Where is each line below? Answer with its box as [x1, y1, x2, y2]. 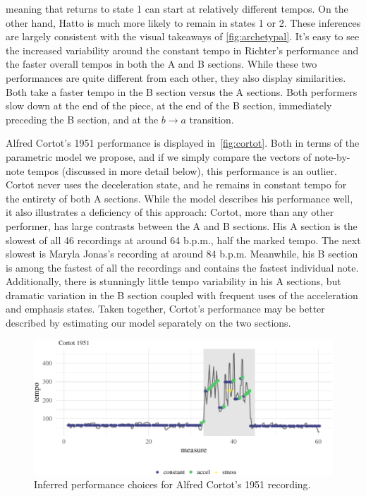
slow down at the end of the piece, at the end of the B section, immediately [6, 98, 332, 113]
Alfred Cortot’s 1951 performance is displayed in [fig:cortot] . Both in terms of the [6, 135, 360, 150]
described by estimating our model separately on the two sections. [6, 315, 291, 330]
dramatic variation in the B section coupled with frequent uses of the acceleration [6, 287, 358, 302]
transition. [189, 111, 234, 126]
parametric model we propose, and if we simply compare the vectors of [6, 149, 312, 164]
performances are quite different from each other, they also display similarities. [6, 70, 346, 85]
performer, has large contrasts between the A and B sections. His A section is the [6, 218, 358, 233]
